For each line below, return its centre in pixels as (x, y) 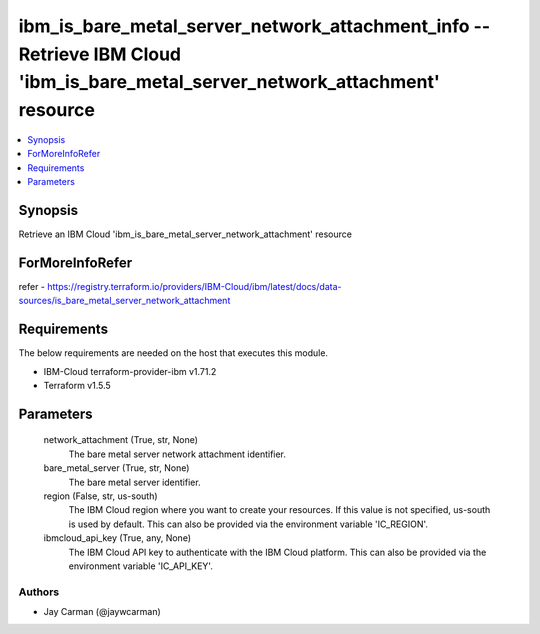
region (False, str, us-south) (101, 496)
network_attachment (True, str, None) (121, 440)
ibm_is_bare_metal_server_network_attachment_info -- (254, 26)
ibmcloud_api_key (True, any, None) (117, 538)
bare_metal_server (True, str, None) (116, 468)
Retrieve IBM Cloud (100, 54)
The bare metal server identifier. (134, 482)
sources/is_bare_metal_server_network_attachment (124, 301)
